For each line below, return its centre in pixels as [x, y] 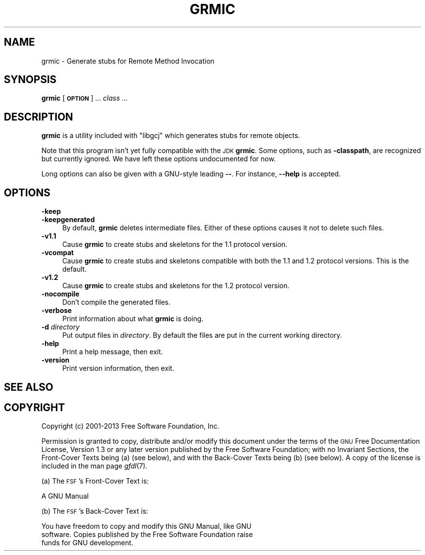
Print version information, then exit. [118, 368]
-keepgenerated [68, 220]
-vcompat [57, 253]
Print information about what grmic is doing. [133, 319]
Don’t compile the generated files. [116, 302]
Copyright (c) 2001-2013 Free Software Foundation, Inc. [130, 426]
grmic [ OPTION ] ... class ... [85, 98]
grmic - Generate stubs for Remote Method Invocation [128, 61]
